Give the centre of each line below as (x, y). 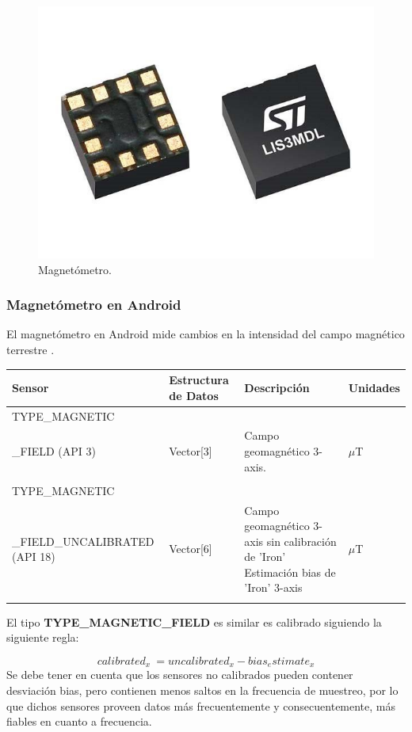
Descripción (277, 387)
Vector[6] (191, 549)
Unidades (374, 387)
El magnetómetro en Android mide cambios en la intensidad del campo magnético (206, 334)
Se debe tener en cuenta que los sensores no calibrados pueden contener (180, 675)
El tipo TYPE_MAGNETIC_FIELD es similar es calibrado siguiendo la (194, 621)
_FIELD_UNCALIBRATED (83, 541)
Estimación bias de (290, 572)
